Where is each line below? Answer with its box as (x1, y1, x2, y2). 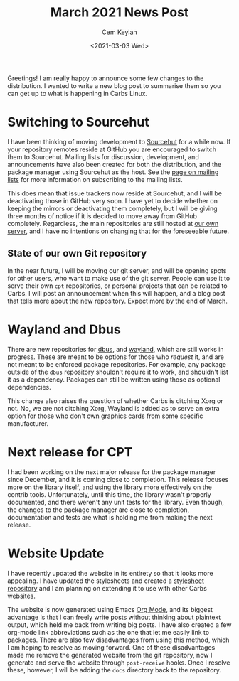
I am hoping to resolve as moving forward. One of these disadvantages (7, 643, 216, 651)
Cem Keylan (102, 28, 137, 36)
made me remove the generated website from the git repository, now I (7, 650, 213, 659)
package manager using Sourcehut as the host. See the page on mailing (7, 168, 219, 176)
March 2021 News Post (50, 4, 189, 21)
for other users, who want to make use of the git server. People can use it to (7, 274, 230, 282)
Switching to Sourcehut (7, 114, 149, 130)
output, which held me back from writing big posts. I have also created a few (7, 620, 232, 629)
